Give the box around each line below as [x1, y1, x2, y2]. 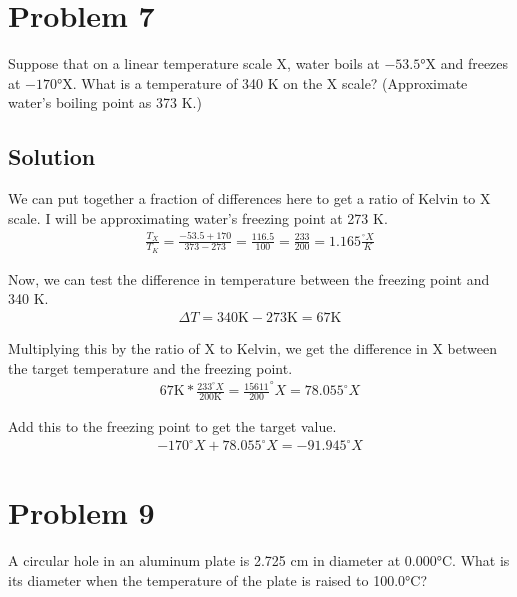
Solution [8, 141, 96, 172]
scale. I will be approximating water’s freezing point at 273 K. [8, 207, 388, 228]
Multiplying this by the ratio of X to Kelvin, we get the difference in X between [8, 338, 497, 359]
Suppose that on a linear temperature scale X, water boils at [8, 53, 380, 74]
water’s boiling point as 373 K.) [8, 92, 202, 113]
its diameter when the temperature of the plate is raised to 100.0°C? [8, 570, 427, 590]
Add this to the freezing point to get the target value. [8, 416, 337, 437]
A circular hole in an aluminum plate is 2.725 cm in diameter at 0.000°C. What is [8, 550, 510, 571]
